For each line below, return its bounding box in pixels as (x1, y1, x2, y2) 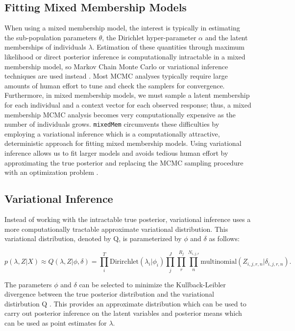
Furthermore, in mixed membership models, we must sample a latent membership (4, 90, 250, 100)
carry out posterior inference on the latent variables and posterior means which (4, 308, 242, 318)
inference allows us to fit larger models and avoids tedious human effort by (4, 147, 228, 158)
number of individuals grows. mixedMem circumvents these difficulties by (4, 119, 220, 129)
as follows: (209, 233, 240, 244)
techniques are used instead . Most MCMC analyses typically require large (4, 71, 228, 81)
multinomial (200, 258, 237, 266)
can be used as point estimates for (4, 317, 107, 328)
